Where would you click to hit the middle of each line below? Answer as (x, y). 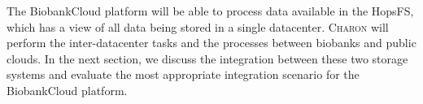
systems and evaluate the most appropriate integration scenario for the (183, 74)
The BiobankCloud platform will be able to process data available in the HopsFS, (210, 11)
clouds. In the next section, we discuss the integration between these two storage (207, 58)
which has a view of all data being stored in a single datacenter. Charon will (198, 26)
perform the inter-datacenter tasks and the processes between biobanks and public (211, 43)
